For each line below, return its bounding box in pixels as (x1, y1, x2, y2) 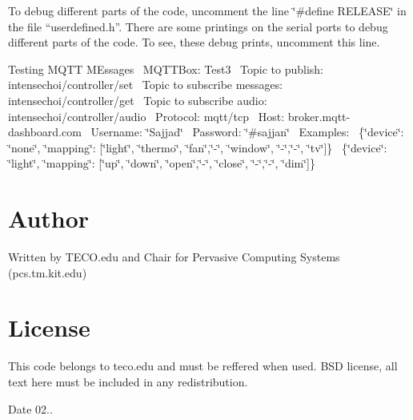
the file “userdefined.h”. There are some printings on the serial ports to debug (8, 18, 388, 34)
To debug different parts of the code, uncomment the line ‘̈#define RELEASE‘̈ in (8, 2, 407, 18)
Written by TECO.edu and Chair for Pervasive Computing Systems (8, 248, 340, 265)
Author (8, 202, 90, 235)
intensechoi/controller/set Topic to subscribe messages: (8, 76, 283, 93)
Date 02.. (8, 400, 53, 417)
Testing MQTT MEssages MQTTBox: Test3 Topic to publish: (8, 60, 324, 77)
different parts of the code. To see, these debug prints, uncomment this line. (8, 34, 380, 50)
